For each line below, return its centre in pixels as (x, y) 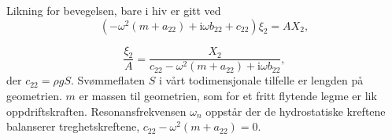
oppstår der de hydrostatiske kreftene (296, 111)
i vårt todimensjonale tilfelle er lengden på (261, 80)
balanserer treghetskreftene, (73, 126)
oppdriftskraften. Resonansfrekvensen (96, 111)
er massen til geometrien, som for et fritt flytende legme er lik (228, 96)
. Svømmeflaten (108, 80)
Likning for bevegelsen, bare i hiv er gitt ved (114, 10)
